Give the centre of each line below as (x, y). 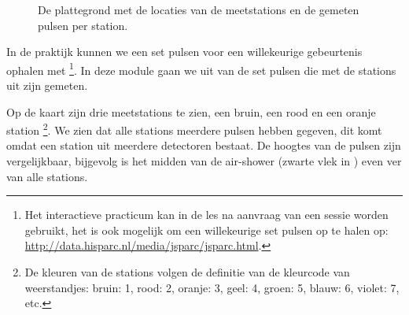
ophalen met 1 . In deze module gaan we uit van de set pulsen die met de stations (201, 69)
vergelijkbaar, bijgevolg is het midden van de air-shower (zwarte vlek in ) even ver (204, 161)
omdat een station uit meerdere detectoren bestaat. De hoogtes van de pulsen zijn (204, 145)
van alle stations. (47, 176)
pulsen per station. (83, 25)
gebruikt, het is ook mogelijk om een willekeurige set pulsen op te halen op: (206, 230)
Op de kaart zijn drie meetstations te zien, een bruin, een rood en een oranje (191, 111)
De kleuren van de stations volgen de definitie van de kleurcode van (187, 272)
